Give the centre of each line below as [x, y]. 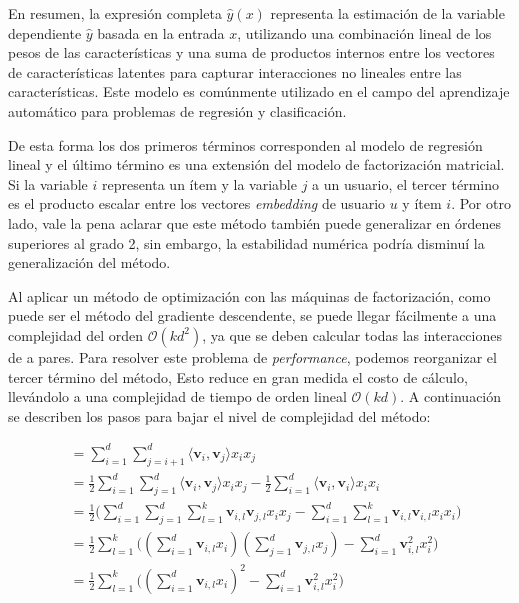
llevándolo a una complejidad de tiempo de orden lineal [177, 396]
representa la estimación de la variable [387, 13]
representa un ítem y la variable [199, 183]
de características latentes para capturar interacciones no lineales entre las [235, 71]
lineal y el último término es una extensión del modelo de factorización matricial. [256, 164]
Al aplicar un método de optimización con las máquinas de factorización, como [249, 295]
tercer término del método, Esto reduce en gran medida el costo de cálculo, [238, 376]
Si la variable [48, 183]
